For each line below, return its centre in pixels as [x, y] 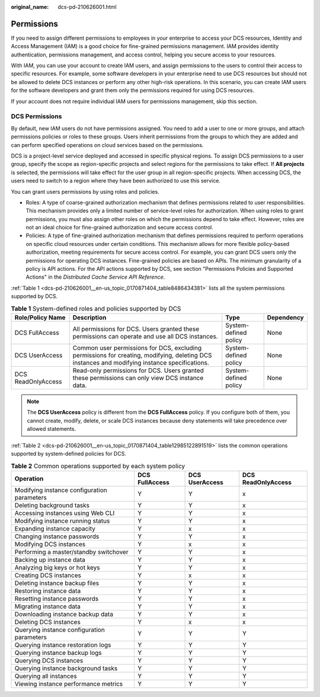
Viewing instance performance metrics [69, 683]
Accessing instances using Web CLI [65, 513]
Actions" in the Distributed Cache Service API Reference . [95, 277]
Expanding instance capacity [55, 529]
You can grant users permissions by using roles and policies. [85, 191]
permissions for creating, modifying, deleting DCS [143, 355]
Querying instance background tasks [66, 668]
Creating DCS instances [48, 575]
